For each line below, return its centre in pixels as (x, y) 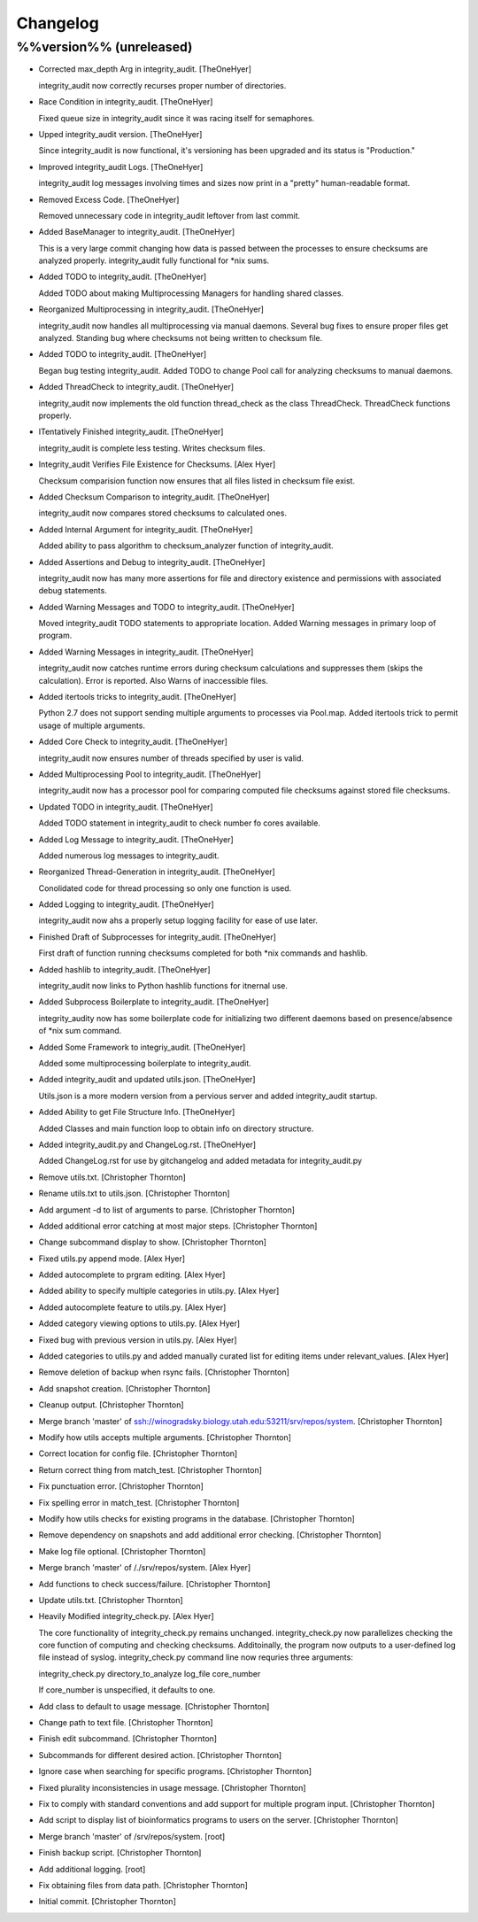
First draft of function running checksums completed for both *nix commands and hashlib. (203, 953)
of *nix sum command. (80, 1031)
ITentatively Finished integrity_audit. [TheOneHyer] (131, 432)
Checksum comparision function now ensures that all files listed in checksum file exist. (197, 480)
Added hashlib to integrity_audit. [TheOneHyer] (124, 969)
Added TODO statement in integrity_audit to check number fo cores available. (179, 823)
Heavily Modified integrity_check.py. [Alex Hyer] (126, 1616)
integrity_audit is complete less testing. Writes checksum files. (152, 448)
